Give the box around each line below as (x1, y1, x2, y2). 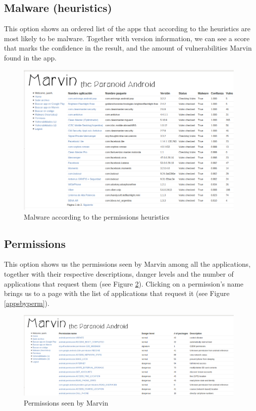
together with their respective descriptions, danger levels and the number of (4, 269, 234, 279)
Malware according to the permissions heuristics (24, 211, 170, 222)
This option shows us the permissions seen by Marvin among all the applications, (4, 259, 251, 269)
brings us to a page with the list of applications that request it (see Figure (4, 288, 230, 298)
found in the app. (4, 52, 57, 62)
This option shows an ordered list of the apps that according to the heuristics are (4, 23, 251, 34)
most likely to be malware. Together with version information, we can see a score (4, 33, 250, 43)
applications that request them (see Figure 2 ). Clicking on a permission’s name (4, 278, 244, 289)
